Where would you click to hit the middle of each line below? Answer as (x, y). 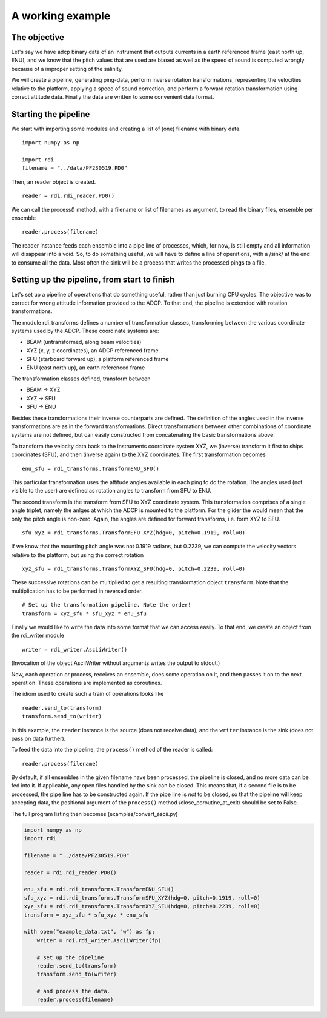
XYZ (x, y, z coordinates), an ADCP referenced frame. (93, 350)
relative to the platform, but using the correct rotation (78, 555)
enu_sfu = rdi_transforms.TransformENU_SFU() (91, 468)
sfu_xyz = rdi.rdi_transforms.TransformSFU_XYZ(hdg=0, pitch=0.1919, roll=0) (142, 898)
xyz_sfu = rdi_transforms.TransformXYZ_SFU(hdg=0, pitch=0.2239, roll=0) (134, 569)
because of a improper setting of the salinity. (67, 69)
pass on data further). (38, 738)
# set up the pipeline (70, 957)
